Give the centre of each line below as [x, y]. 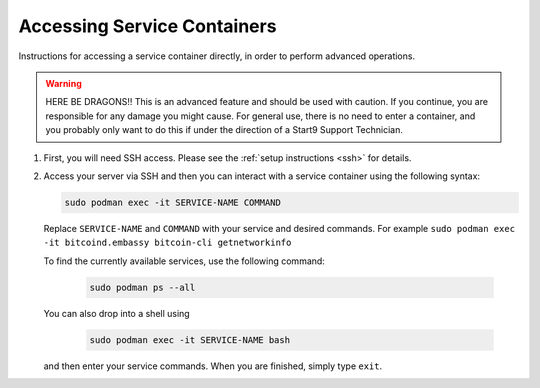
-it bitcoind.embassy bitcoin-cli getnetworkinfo [167, 243]
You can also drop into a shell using [116, 313]
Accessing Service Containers [147, 26]
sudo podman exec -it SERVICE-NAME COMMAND [173, 202]
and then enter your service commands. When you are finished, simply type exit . [213, 366]
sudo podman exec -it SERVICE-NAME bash [189, 339]
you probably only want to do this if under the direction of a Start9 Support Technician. [224, 130]
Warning [63, 83]
